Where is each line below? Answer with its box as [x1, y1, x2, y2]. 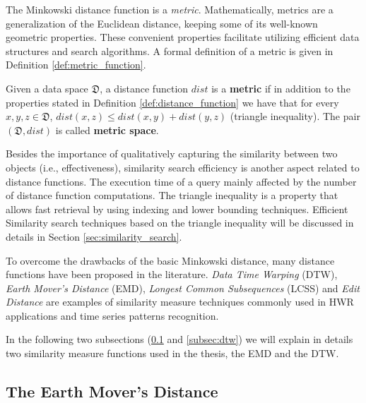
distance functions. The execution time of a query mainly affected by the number [6, 174, 357, 188]
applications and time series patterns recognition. [6, 308, 219, 323]
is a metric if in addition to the [211, 80, 350, 95]
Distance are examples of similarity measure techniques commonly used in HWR [6, 294, 354, 309]
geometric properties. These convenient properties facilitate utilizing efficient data [6, 30, 360, 44]
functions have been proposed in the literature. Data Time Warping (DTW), [6, 267, 338, 282]
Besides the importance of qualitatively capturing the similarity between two [6, 146, 338, 161]
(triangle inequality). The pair [230, 109, 360, 124]
